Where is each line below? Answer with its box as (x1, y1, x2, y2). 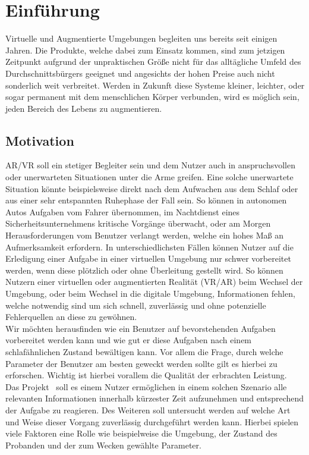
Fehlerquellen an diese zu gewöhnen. (5, 310, 137, 323)
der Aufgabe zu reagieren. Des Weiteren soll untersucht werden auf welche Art (5, 403, 291, 416)
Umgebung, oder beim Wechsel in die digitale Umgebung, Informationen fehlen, (5, 287, 295, 300)
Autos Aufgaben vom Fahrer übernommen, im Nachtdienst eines (5, 205, 240, 218)
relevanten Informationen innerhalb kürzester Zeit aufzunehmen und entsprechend (5, 392, 304, 404)
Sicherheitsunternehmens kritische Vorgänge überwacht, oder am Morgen (5, 217, 271, 230)
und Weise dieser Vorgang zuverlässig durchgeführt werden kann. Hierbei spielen (5, 415, 299, 428)
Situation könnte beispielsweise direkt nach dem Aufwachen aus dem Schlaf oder (5, 182, 298, 194)
